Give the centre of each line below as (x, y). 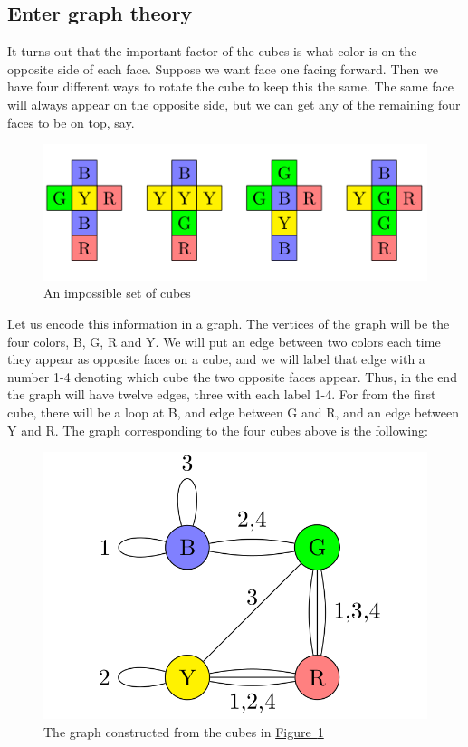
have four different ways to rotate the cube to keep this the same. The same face (231, 86)
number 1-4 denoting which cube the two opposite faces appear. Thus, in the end (232, 376)
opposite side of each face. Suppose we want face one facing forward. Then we (223, 68)
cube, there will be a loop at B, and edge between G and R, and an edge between (234, 412)
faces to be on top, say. (71, 122)
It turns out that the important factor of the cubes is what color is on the (212, 51)
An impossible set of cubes (117, 293)
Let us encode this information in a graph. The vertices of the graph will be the (229, 324)
